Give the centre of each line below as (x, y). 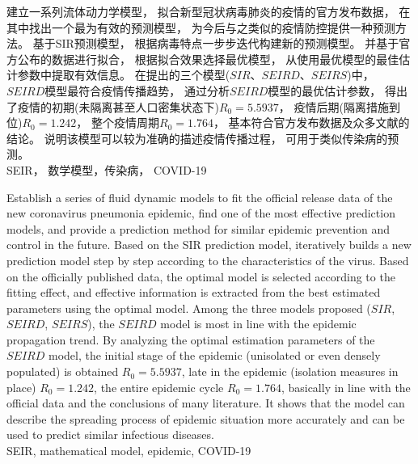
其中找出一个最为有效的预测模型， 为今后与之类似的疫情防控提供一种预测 (201, 27)
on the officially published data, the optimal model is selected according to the (201, 276)
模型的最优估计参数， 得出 (338, 90)
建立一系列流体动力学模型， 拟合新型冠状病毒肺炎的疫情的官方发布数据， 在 (209, 11)
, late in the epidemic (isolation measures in (290, 371)
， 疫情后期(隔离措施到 (339, 106)
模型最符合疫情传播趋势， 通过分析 (137, 90)
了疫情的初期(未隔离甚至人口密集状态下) (113, 106)
